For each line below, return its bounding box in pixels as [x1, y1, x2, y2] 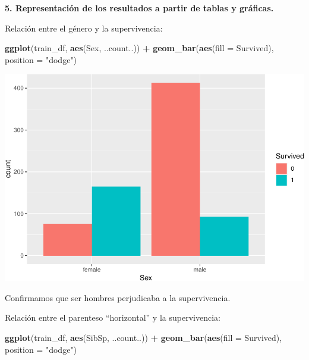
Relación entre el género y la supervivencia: [5, 21, 163, 34]
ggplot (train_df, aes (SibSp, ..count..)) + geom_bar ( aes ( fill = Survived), [5, 331, 282, 343]
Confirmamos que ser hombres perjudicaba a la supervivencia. [5, 291, 231, 303]
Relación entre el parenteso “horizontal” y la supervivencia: [5, 311, 220, 324]
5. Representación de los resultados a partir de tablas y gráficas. [5, 2, 274, 14]
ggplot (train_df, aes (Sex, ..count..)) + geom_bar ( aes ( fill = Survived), [5, 42, 274, 54]
